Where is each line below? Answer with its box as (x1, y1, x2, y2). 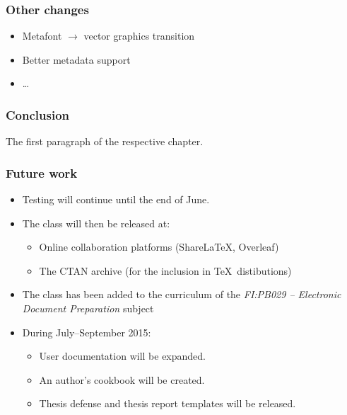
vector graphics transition (83, 28, 195, 43)
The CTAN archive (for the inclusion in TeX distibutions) (39, 263, 292, 278)
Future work (6, 164, 78, 181)
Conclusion (6, 106, 69, 123)
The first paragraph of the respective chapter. (6, 134, 204, 149)
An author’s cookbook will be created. (39, 372, 205, 387)
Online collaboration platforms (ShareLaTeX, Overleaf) (39, 239, 279, 254)
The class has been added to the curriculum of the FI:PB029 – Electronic (22, 287, 341, 302)
